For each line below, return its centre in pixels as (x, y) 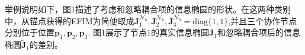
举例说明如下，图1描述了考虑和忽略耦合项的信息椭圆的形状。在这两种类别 (148, 9)
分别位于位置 (30, 32)
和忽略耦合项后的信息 (259, 32)
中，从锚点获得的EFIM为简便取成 (70, 20)
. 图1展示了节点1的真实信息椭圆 (148, 32)
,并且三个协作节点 (263, 20)
